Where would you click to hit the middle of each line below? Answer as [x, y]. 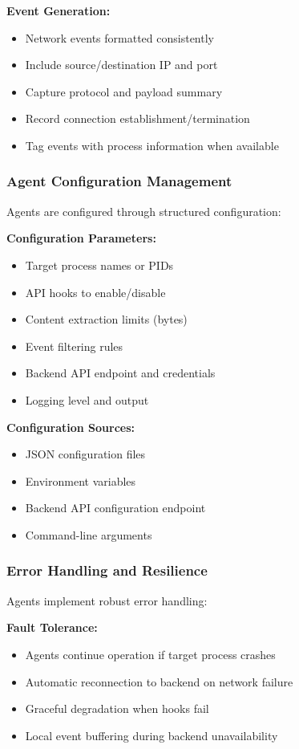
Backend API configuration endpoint [115, 508]
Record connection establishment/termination [137, 118]
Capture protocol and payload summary [124, 91]
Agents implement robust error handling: [107, 600]
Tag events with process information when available [152, 145]
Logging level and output [87, 399]
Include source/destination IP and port [121, 65]
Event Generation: [59, 10]
